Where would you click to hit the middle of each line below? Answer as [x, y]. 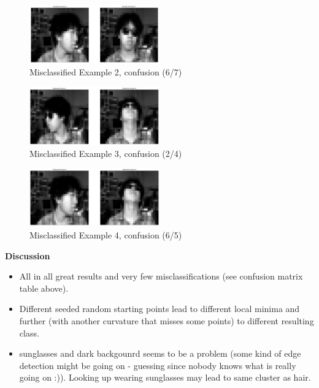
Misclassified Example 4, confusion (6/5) [106, 235]
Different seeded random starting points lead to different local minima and [159, 309]
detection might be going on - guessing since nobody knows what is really [158, 365]
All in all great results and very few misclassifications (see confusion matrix [161, 276]
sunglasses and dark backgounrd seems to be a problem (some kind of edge [160, 353]
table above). [44, 288]
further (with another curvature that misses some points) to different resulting [167, 321]
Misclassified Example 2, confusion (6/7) [106, 72]
